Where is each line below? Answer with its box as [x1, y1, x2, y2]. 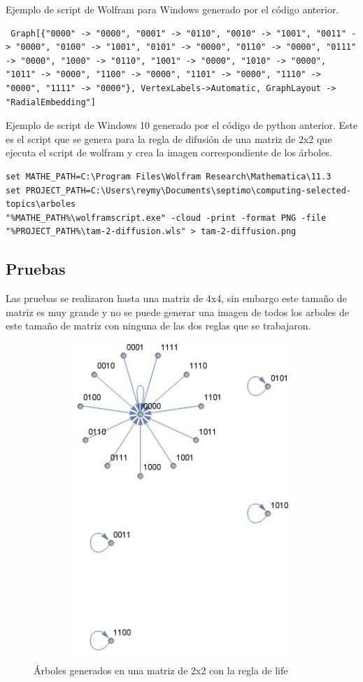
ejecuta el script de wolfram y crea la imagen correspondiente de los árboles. [6, 145, 332, 160]
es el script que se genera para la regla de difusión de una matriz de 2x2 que [6, 131, 332, 146]
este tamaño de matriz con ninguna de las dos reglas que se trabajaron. [6, 318, 311, 333]
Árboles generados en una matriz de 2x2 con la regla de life [34, 663, 288, 678]
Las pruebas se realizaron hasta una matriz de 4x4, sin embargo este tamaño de [6, 291, 347, 306]
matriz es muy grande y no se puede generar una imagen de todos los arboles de [6, 304, 349, 319]
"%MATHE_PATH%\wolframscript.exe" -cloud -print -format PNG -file [6, 212, 327, 223]
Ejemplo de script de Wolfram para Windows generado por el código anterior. [6, 2, 339, 16]
